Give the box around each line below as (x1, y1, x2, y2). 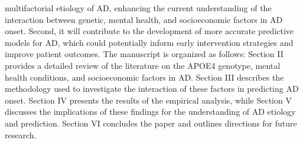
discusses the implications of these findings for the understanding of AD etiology (5, 105, 296, 118)
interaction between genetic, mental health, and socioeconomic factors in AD (5, 13, 283, 25)
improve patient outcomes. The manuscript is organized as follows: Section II (5, 48, 284, 60)
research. (5, 128, 37, 141)
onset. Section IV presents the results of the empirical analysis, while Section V (5, 94, 292, 106)
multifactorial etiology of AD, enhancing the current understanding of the (5, 2, 272, 14)
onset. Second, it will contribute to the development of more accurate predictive (5, 25, 294, 37)
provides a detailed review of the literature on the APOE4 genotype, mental (5, 59, 281, 71)
